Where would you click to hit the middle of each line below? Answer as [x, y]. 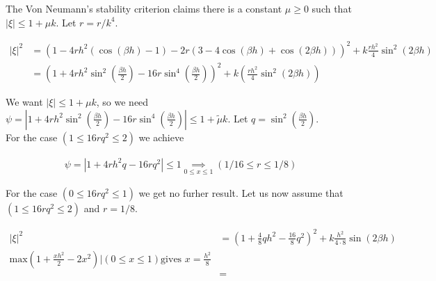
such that [332, 8]
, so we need [122, 102]
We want [24, 102]
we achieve [161, 137]
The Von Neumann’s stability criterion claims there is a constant [144, 8]
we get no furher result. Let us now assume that [241, 193]
